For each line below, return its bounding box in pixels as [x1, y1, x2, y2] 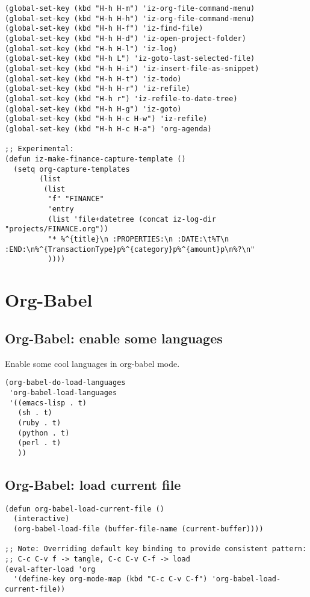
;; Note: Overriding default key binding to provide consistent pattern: [5, 545, 307, 554]
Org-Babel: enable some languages [5, 328, 223, 347]
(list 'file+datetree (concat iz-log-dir [48, 214, 216, 223]
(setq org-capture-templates [13, 164, 130, 173]
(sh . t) [17, 408, 52, 417]
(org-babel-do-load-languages [5, 378, 126, 387]
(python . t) [17, 428, 70, 437]
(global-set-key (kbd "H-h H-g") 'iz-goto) [5, 104, 182, 113]
